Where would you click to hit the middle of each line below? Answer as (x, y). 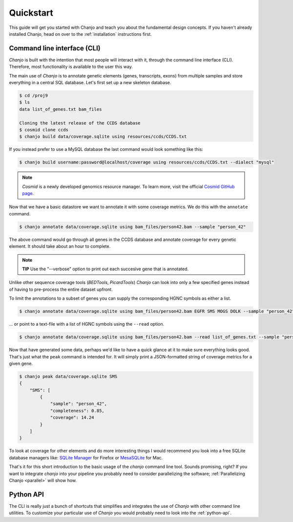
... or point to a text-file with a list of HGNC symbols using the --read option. (87, 324)
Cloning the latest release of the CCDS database (80, 123)
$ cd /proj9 (34, 95)
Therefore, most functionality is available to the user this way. (71, 67)
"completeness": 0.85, (77, 411)
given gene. (21, 363)
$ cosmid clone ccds (44, 130)
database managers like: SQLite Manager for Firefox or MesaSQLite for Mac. (86, 457)
